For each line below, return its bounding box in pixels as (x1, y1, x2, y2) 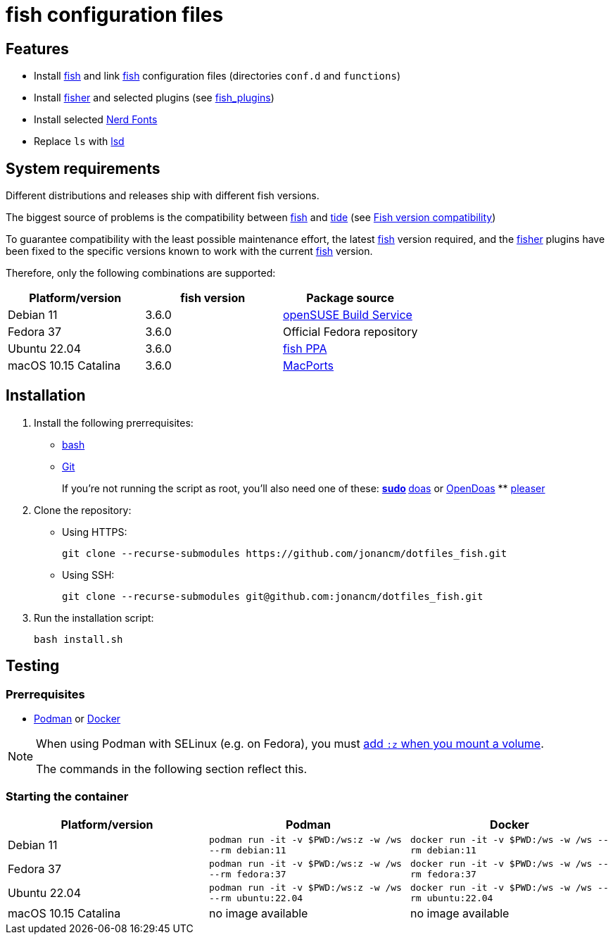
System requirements (6, 159, 160, 177)
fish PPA (282, 341, 327, 356)
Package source (306, 291, 395, 306)
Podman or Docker (34, 713, 121, 725)
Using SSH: (62, 568, 115, 581)
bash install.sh (34, 633, 123, 645)
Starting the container (6, 789, 129, 804)
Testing (6, 657, 60, 675)
